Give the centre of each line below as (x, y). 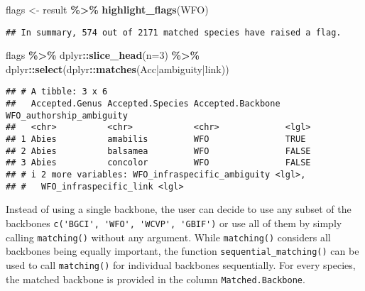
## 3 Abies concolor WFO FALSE (158, 163)
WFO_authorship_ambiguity (67, 115)
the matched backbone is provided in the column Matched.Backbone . (156, 279)
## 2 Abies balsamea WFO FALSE (158, 151)
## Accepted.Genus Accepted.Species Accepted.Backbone (143, 104)
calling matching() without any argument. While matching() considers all (168, 237)
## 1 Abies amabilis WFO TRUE (156, 139)
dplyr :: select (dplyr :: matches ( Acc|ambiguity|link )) (118, 68)
